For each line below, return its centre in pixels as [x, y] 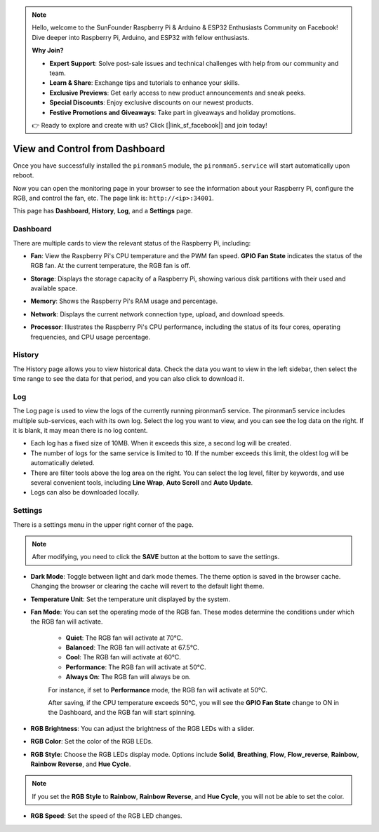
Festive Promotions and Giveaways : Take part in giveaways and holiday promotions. [173, 112]
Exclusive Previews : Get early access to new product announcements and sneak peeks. [178, 93]
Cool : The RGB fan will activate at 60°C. [124, 657]
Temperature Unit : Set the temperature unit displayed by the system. [131, 599]
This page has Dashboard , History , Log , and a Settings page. [103, 211]
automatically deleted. [62, 463]
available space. [54, 288]
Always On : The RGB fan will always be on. [128, 677]
